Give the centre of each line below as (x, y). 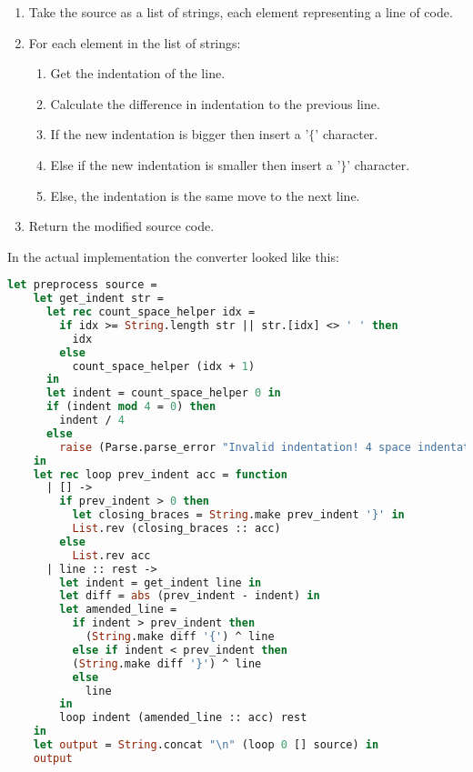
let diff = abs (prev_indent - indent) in (190, 596)
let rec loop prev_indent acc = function (160, 474)
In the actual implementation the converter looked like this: (173, 256)
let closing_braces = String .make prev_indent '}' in (238, 515)
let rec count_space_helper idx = (151, 312)
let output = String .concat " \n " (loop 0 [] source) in (206, 745)
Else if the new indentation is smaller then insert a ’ (196, 164)
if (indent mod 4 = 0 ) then (131, 407)
